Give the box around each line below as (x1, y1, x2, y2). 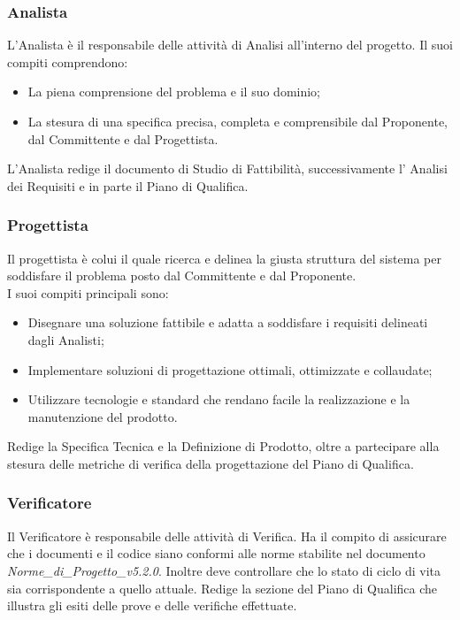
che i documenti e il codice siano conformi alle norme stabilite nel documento (7, 544, 425, 563)
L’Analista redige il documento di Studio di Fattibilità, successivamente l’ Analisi (7, 159, 448, 178)
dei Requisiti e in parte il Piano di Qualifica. (7, 176, 249, 195)
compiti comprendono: (7, 52, 128, 71)
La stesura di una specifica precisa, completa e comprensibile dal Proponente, (27, 112, 448, 130)
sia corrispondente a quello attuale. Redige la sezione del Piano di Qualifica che (7, 578, 438, 597)
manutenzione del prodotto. (27, 407, 178, 425)
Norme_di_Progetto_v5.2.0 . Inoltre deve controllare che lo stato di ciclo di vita (7, 561, 441, 579)
